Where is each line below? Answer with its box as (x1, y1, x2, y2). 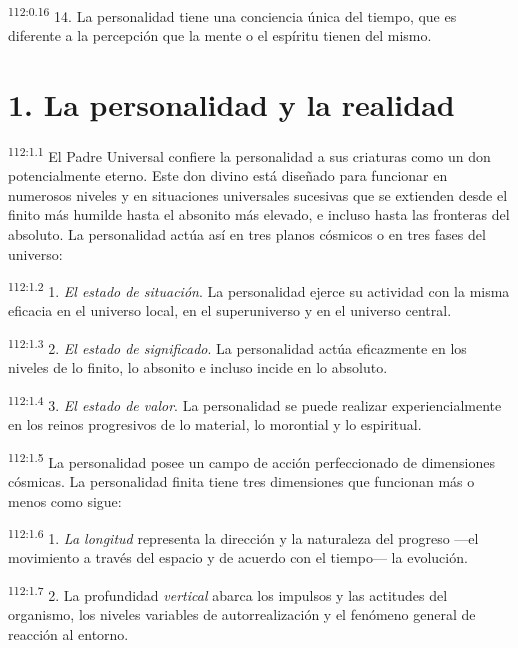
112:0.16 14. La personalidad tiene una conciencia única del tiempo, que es (8, 3, 457, 26)
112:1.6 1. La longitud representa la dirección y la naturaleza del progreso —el (8, 525, 479, 548)
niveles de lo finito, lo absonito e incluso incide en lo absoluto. (8, 357, 388, 378)
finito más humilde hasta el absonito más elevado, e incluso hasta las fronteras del (8, 204, 510, 225)
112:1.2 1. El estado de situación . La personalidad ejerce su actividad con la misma (8, 278, 510, 301)
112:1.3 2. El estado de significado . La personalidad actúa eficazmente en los (8, 335, 467, 358)
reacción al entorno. (8, 623, 129, 644)
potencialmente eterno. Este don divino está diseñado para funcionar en (8, 165, 448, 186)
